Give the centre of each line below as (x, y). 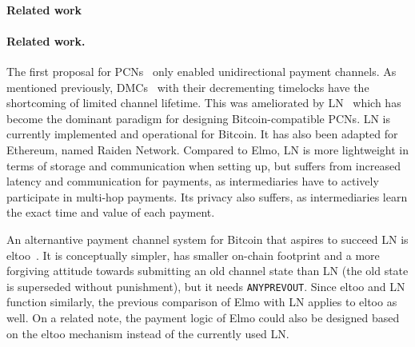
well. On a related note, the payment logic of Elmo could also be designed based (203, 317)
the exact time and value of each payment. (111, 212)
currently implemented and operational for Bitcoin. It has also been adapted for (202, 134)
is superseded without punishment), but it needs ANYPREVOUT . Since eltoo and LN (206, 286)
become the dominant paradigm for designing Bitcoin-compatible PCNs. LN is (199, 118)
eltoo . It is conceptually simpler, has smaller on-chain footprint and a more (193, 255)
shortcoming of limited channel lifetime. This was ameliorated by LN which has (204, 103)
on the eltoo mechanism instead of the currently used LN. (148, 333)
